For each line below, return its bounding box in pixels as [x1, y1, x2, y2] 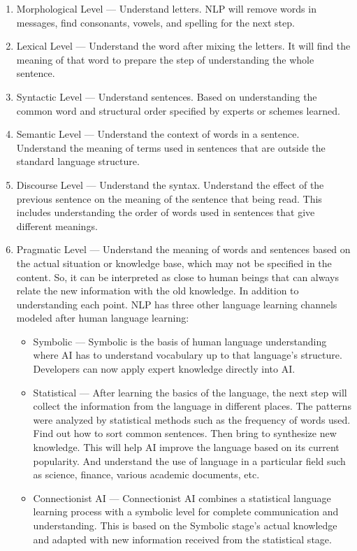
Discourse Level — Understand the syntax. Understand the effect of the [16, 177, 324, 192]
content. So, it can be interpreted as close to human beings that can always [16, 269, 339, 284]
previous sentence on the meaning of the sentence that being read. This [16, 191, 322, 206]
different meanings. [16, 218, 98, 233]
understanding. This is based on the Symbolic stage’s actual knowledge [33, 518, 337, 532]
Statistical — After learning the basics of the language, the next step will [33, 385, 347, 399]
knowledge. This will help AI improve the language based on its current [33, 440, 340, 455]
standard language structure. [16, 154, 140, 169]
